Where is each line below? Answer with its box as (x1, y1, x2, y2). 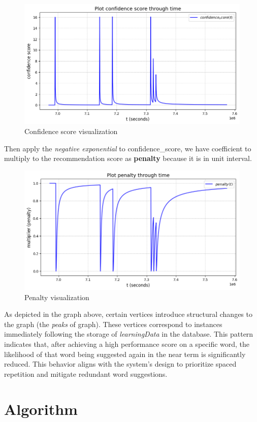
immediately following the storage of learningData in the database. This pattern (4, 329, 253, 339)
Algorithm (4, 398, 78, 419)
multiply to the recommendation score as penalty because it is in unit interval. (4, 153, 252, 164)
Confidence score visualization (24, 125, 118, 136)
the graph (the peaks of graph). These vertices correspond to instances (4, 318, 222, 329)
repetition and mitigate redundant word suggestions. (4, 368, 168, 379)
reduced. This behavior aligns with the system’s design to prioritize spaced (4, 359, 237, 369)
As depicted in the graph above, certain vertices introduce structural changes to (4, 309, 252, 319)
